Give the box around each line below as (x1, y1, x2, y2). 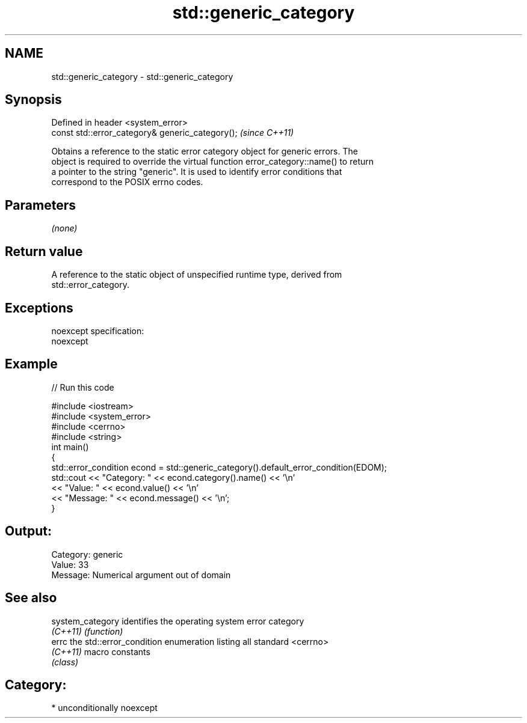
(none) (51, 223, 78, 234)
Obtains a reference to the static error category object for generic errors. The (51, 146, 358, 157)
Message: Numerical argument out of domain (51, 569, 231, 580)
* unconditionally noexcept (51, 703, 158, 713)
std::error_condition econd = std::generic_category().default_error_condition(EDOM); (51, 462, 387, 472)
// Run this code (51, 382, 114, 392)
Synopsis (5, 92, 62, 108)
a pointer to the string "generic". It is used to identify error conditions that (51, 166, 342, 177)
